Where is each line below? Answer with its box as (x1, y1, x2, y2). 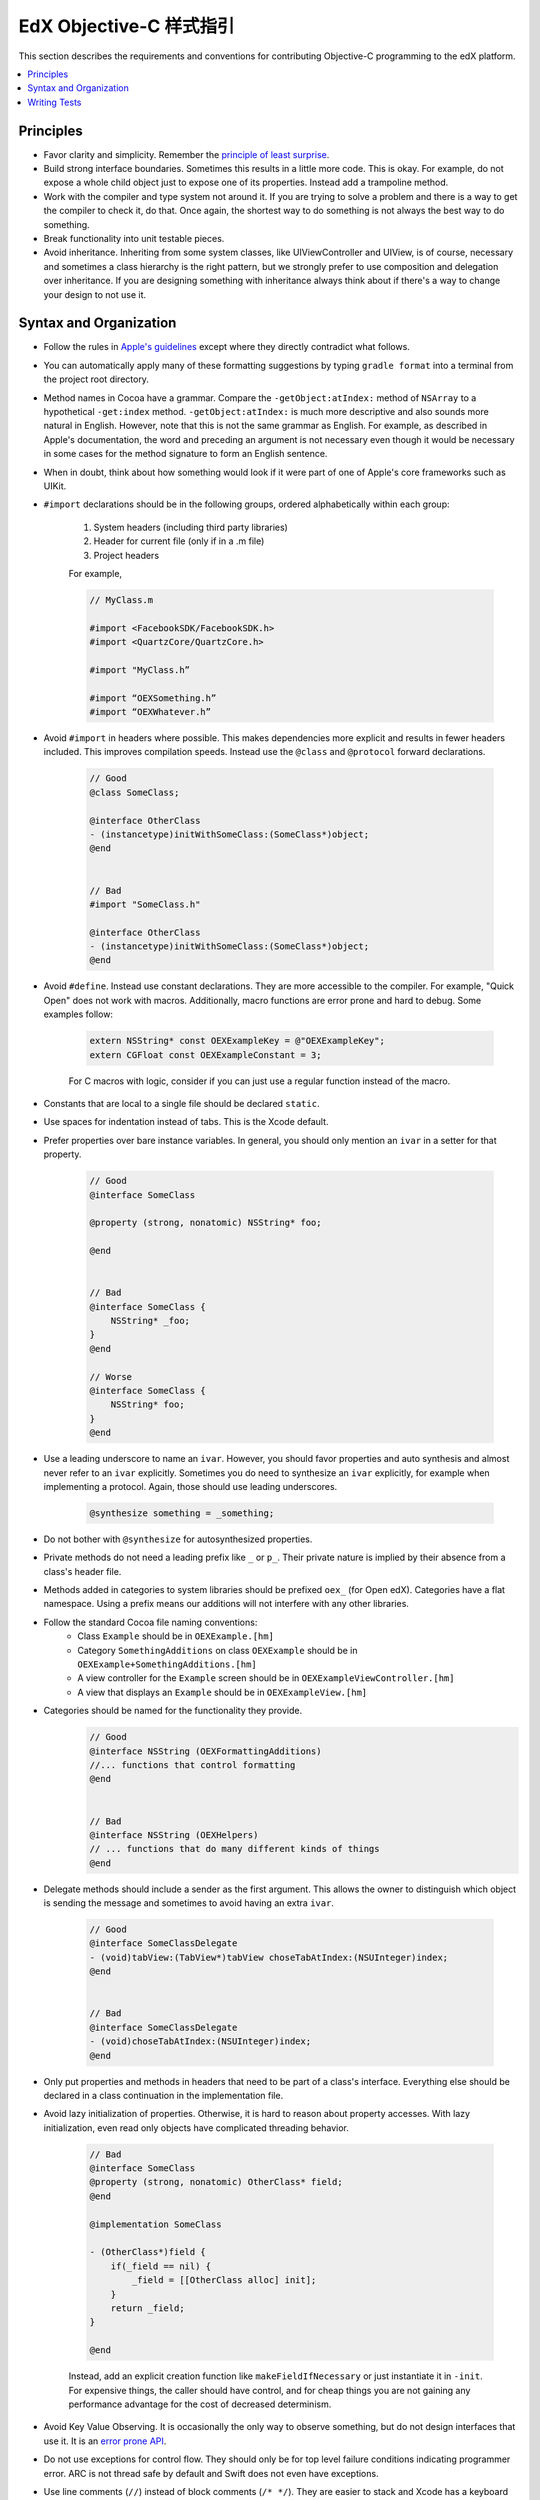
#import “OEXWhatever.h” (89, 706, 212, 718)
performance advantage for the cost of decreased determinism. (68, 2398, 332, 2410)
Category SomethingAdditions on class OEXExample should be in (77, 1644, 359, 1656)
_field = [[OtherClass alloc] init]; (131, 2275, 317, 2286)
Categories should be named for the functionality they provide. (43, 1705, 303, 1717)
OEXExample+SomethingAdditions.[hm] (77, 1659, 257, 1670)
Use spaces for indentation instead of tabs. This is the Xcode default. (43, 1116, 329, 1128)
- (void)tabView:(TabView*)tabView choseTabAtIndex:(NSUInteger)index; (89, 1951, 449, 1963)
